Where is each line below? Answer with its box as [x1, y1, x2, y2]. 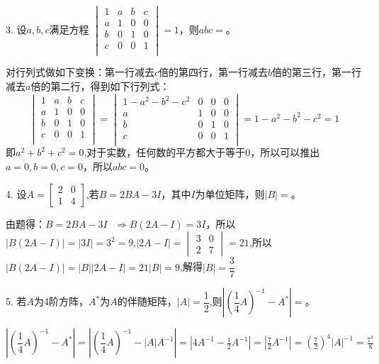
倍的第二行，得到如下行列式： [30, 78, 170, 93]
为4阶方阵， [34, 294, 89, 309]
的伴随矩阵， [117, 294, 177, 309]
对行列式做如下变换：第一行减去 [6, 65, 154, 79]
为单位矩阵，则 [195, 186, 265, 201]
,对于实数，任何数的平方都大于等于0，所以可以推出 [84, 145, 320, 160]
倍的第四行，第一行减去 [159, 65, 268, 79]
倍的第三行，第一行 [272, 65, 362, 79]
